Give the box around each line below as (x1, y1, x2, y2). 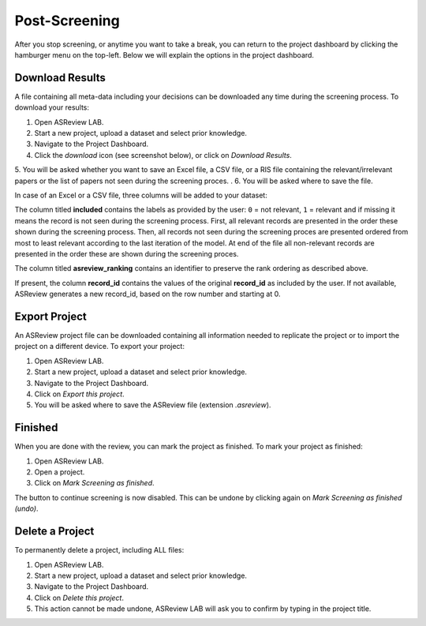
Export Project (14, 309, 87, 323)
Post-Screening (14, 12, 120, 29)
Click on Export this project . (34, 389, 125, 399)
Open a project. (34, 467, 85, 477)
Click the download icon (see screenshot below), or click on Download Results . (34, 150, 292, 159)
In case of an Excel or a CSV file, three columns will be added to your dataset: (14, 190, 267, 200)
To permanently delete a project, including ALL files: (14, 545, 185, 555)
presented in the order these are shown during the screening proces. (14, 249, 239, 258)
